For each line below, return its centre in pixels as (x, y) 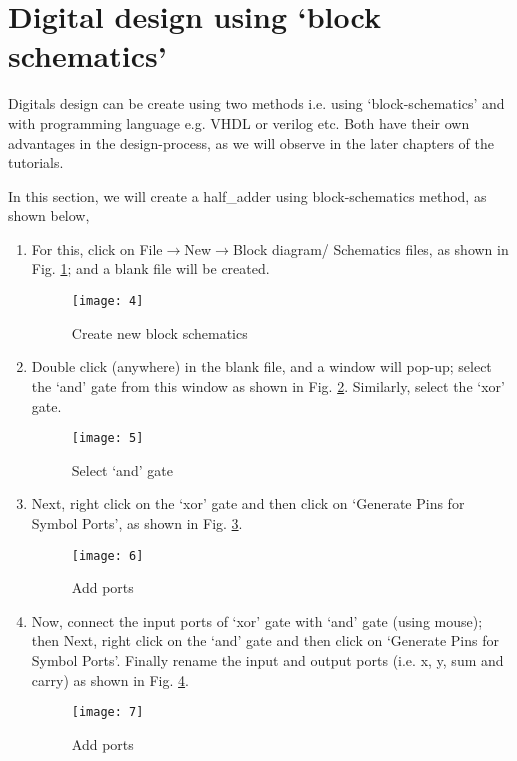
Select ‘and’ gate (122, 469)
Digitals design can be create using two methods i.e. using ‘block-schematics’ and (256, 103)
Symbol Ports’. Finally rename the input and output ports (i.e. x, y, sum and (267, 659)
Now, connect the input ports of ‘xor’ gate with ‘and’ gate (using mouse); (257, 620)
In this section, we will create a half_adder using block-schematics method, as (247, 195)
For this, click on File (97, 248)
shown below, (49, 215)
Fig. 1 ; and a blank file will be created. (150, 268)
